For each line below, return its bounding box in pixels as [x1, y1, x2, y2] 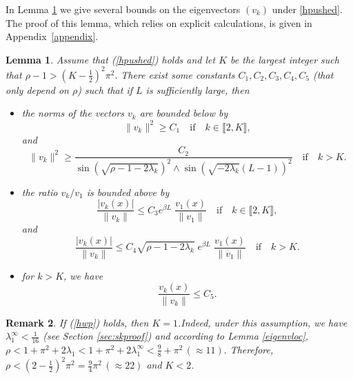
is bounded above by [86, 184, 170, 199]
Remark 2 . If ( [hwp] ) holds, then [6, 315, 149, 329]
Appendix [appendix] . [6, 29, 99, 43]
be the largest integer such [230, 52, 339, 66]
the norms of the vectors [21, 106, 124, 120]
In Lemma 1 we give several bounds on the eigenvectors [6, 2, 241, 16]
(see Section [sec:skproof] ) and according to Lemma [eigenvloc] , [43, 329, 309, 343]
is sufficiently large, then [145, 82, 250, 97]
